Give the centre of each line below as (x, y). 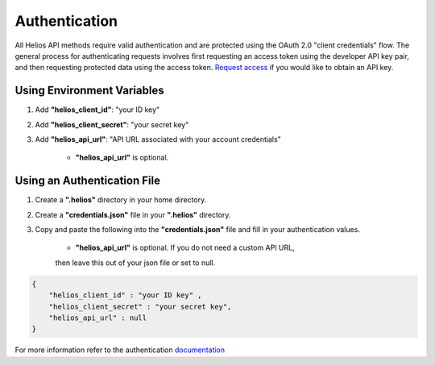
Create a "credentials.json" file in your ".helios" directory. (133, 214)
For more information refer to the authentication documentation (120, 350)
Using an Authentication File (88, 181)
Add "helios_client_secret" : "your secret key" (112, 124)
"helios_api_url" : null (98, 318)
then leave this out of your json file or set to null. (135, 263)
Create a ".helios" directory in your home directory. (121, 200)
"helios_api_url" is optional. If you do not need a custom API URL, (185, 248)
